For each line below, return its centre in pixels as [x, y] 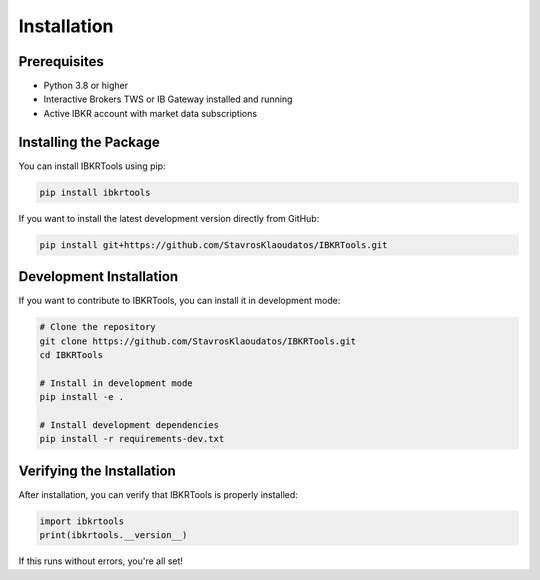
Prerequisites [61, 61]
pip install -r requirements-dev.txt [132, 439]
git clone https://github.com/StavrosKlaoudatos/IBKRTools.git [198, 341]
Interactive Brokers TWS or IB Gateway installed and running [168, 99]
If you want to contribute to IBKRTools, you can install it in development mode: [179, 301]
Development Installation [98, 276]
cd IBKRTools [71, 354]
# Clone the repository [98, 327]
